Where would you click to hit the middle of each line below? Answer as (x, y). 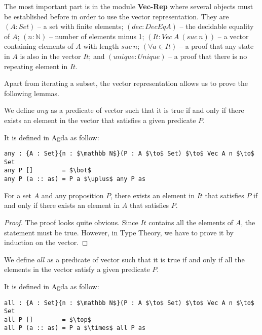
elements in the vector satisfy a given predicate (77, 269)
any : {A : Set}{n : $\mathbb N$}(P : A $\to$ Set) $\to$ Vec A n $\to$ (129, 154)
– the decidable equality (217, 26)
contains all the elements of (191, 222)
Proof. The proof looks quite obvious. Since (71, 222)
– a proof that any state (216, 46)
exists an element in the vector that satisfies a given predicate (100, 120)
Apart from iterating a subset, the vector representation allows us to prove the (126, 83)
